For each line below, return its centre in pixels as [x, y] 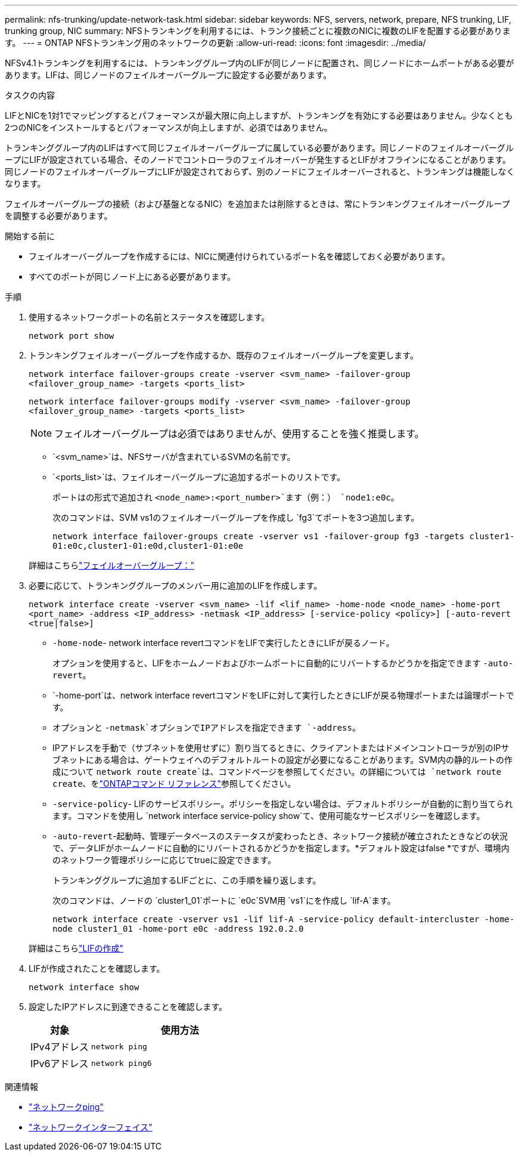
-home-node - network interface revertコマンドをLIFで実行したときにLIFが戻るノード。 [223, 643]
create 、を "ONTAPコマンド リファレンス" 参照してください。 [174, 783]
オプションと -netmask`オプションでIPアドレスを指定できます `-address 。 [206, 727]
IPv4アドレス [60, 1047]
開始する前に [30, 236]
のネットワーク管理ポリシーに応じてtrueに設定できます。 [164, 860]
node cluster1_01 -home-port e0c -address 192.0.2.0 [178, 929]
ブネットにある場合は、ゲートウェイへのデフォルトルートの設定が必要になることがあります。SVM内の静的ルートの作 [282, 760]
